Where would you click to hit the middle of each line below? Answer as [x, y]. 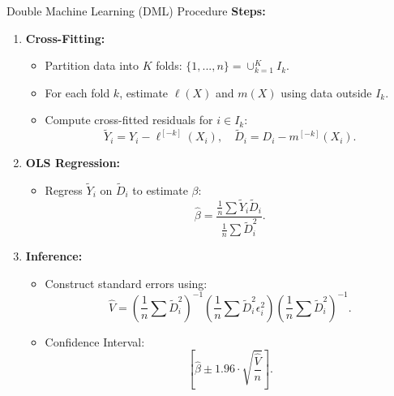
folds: [169, 65]
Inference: [54, 256]
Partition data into [92, 65]
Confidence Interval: [95, 341]
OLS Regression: [73, 163]
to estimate [160, 190]
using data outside [326, 92]
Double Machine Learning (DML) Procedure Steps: [136, 11]
